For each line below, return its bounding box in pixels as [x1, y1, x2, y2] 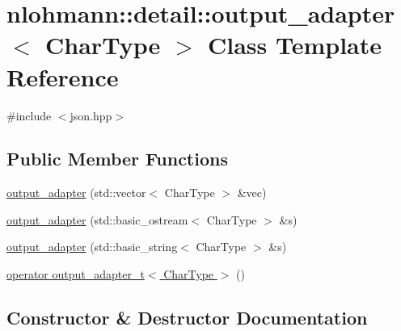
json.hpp [70, 107, 112, 124]
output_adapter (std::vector [6, 184, 146, 201]
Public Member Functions [6, 146, 228, 171]
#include [6, 107, 52, 124]
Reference [6, 60, 119, 93]
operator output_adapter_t [6, 266, 145, 283]
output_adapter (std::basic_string [6, 238, 178, 255]
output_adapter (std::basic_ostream [6, 211, 188, 228]
